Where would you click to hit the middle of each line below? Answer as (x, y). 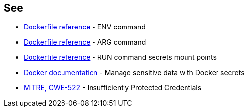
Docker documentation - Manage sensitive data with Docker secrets (134, 73)
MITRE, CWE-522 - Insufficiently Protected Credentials (113, 88)
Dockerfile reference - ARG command (85, 42)
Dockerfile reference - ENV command (85, 27)
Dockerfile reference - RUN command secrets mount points (120, 57)
